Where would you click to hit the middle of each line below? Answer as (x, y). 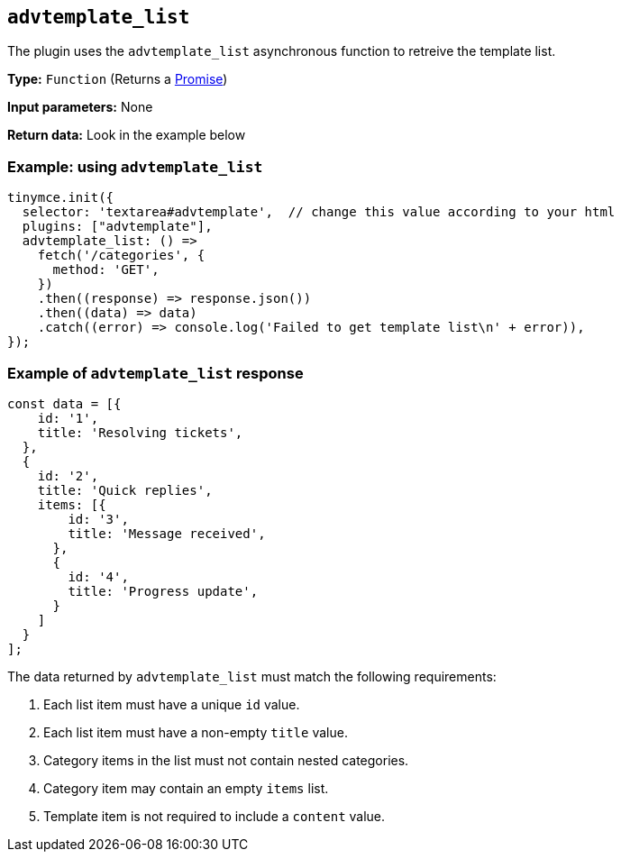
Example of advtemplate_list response (155, 373)
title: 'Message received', (167, 533)
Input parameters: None (80, 107)
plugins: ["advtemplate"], (117, 227)
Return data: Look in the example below (127, 135)
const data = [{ (64, 403)
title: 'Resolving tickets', (140, 432)
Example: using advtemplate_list (135, 166)
